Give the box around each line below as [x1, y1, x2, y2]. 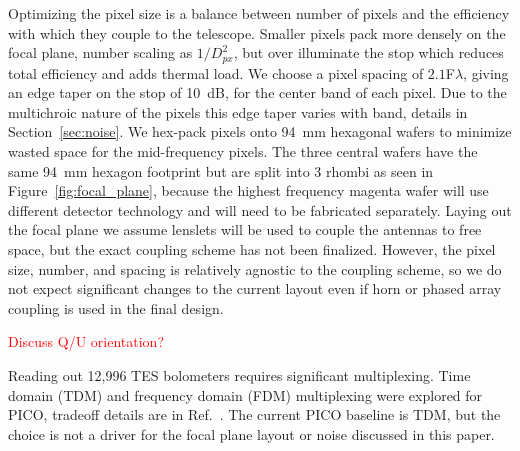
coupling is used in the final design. [8, 297, 224, 318]
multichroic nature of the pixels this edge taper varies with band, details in [8, 101, 468, 122]
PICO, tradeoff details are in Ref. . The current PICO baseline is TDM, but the [8, 404, 501, 425]
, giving [463, 62, 509, 83]
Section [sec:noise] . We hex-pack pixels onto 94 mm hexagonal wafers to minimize [8, 121, 512, 142]
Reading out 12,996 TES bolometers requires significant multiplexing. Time [8, 364, 471, 385]
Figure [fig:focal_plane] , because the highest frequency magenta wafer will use [8, 180, 489, 201]
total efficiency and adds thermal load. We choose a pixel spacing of [8, 62, 424, 83]
